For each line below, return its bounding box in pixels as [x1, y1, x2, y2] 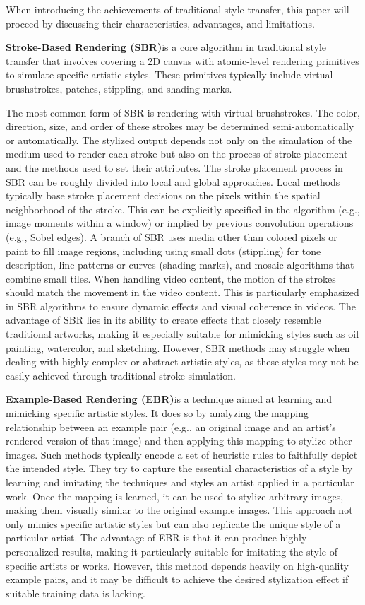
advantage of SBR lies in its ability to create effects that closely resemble [6, 312, 321, 327]
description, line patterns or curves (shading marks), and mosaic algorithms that [6, 257, 354, 272]
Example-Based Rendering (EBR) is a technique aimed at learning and [6, 392, 332, 406]
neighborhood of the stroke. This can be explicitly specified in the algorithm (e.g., [6, 201, 360, 216]
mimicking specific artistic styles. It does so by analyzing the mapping [6, 406, 309, 421]
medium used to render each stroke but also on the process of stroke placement [6, 146, 348, 161]
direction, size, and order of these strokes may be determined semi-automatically [6, 119, 354, 134]
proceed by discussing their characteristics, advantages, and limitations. [6, 16, 315, 30]
